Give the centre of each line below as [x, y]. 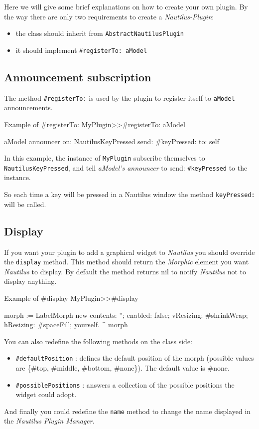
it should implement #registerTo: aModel [81, 50]
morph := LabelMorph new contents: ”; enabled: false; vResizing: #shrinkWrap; [126, 315]
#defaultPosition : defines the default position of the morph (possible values [135, 358]
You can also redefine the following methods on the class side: [98, 341]
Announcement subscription [78, 77]
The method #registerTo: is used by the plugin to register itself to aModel [120, 98]
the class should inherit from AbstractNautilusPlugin [100, 33]
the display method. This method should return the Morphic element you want [127, 262]
